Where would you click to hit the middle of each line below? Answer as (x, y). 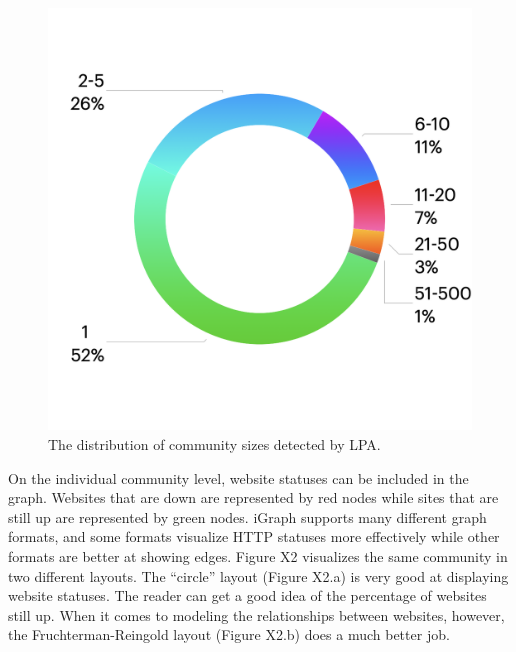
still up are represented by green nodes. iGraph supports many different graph (247, 516)
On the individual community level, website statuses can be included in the (238, 477)
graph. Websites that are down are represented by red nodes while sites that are (253, 497)
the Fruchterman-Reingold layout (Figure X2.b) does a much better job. (229, 634)
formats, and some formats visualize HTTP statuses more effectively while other (254, 536)
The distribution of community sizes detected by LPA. (214, 443)
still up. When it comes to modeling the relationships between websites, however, (256, 614)
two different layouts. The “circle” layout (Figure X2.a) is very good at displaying (258, 575)
